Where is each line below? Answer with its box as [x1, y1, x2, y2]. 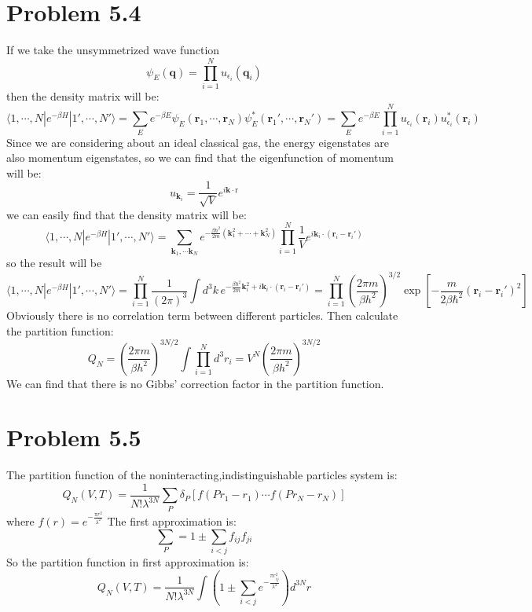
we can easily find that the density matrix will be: [6, 206, 247, 222]
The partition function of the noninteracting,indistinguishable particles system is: [6, 467, 398, 483]
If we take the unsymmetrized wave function [6, 42, 220, 58]
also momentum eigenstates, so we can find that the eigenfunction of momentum [6, 149, 394, 166]
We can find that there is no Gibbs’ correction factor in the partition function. [6, 375, 384, 391]
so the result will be [6, 254, 102, 270]
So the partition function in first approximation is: [6, 554, 249, 570]
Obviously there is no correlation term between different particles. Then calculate [6, 307, 398, 324]
